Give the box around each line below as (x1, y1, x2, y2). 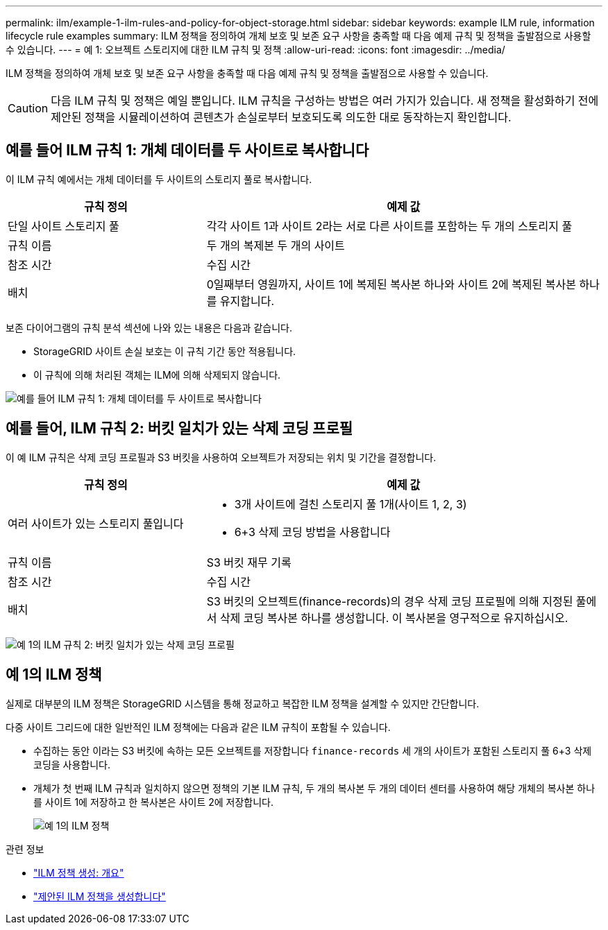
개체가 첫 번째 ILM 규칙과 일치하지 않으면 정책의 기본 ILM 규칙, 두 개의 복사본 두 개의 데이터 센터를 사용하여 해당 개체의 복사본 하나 (33, 782, 596, 794)
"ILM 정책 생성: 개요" (33, 866, 124, 879)
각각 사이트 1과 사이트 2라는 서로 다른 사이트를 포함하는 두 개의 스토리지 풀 (206, 218, 573, 233)
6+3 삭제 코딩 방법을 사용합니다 (234, 524, 391, 539)
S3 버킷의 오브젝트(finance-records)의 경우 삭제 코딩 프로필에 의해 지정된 (206, 594, 573, 608)
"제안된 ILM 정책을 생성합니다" (33, 890, 166, 902)
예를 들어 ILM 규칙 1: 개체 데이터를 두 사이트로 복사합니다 (6, 141, 369, 160)
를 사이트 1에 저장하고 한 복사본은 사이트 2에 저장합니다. (33, 795, 274, 808)
